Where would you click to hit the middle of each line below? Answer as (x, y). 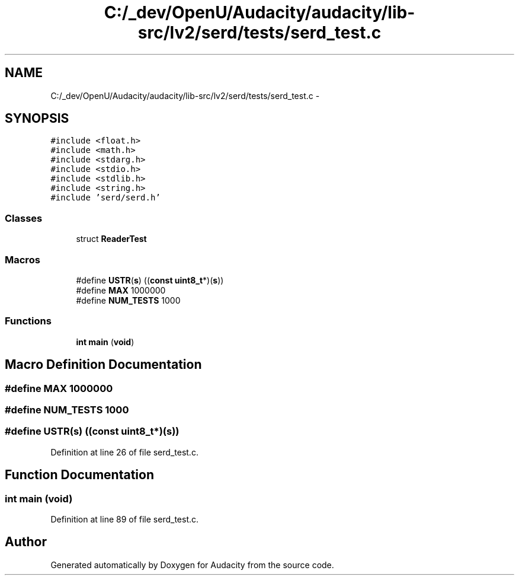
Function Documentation (79, 475)
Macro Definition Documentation (103, 365)
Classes (24, 218)
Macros (23, 259)
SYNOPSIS (37, 119)
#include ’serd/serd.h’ (105, 198)
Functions (28, 321)
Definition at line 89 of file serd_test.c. (125, 519)
